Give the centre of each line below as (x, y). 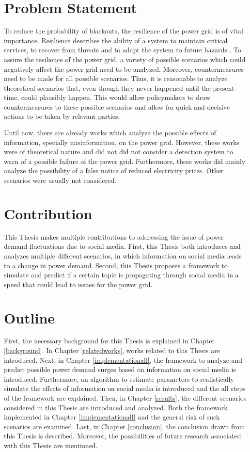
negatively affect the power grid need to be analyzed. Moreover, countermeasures (124, 69)
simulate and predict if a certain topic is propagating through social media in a (121, 275)
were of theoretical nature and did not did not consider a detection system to (118, 152)
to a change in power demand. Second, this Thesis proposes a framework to (116, 265)
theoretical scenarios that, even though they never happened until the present (119, 88)
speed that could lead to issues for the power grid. (78, 284)
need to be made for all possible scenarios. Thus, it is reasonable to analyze (116, 78)
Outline (30, 317)
